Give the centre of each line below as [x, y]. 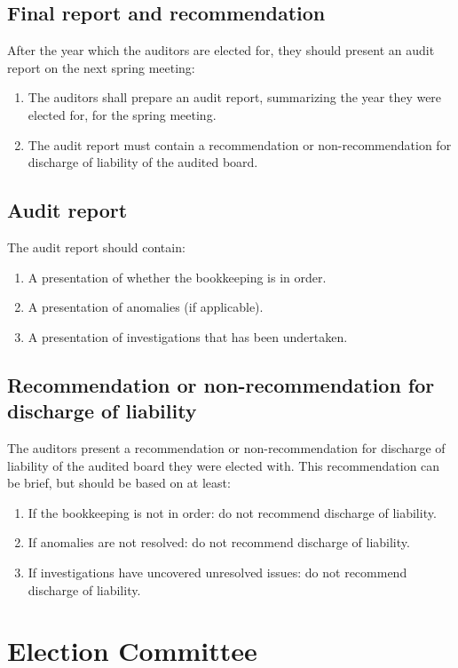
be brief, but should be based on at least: [119, 483]
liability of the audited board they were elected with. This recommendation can [224, 465]
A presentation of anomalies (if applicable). [146, 307]
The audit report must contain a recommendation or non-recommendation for [240, 144]
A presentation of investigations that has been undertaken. [188, 336]
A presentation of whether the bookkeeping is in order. [177, 277]
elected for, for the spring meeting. [122, 114]
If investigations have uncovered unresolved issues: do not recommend [217, 572]
